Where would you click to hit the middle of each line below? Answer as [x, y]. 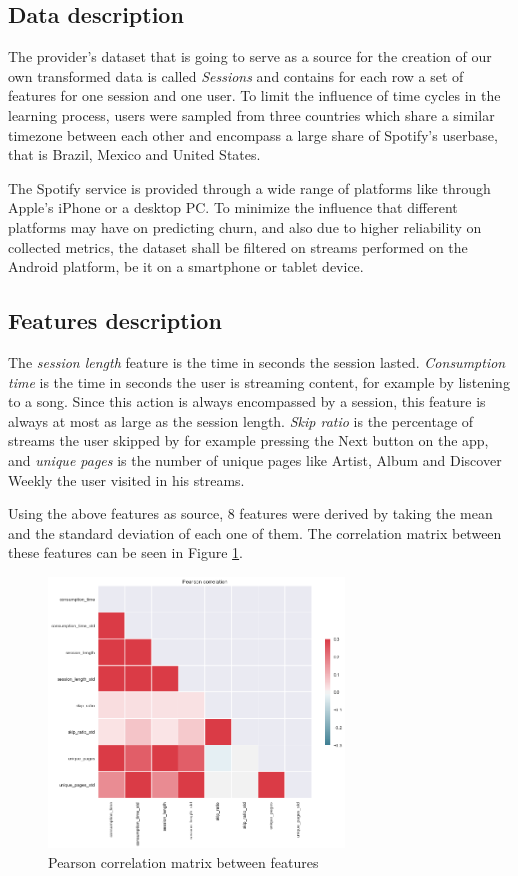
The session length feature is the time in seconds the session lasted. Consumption [257, 361]
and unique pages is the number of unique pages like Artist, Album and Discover [255, 459]
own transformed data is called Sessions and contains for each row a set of [236, 75]
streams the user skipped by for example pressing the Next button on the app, [248, 440]
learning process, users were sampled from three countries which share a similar [251, 114]
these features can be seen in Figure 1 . [125, 552]
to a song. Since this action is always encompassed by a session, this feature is [247, 401]
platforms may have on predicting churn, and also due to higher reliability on [245, 226]
